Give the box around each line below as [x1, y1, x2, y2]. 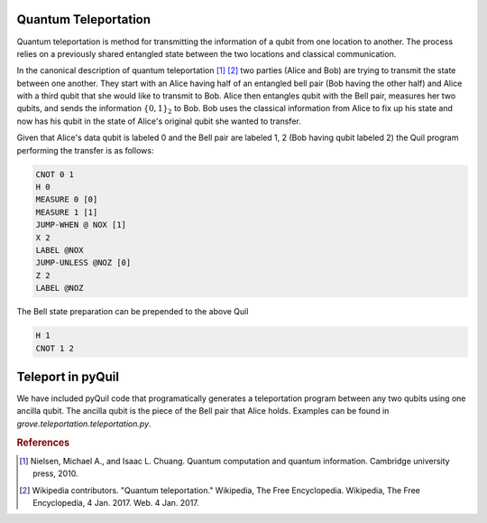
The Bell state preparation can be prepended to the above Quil [16, 306, 249, 317]
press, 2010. [32, 468, 78, 479]
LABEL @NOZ [35, 283, 84, 294]
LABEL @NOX [35, 245, 84, 255]
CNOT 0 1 [35, 169, 75, 180]
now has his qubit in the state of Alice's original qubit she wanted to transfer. [16, 116, 301, 126]
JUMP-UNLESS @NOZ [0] [35, 257, 132, 268]
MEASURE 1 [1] [35, 207, 98, 217]
